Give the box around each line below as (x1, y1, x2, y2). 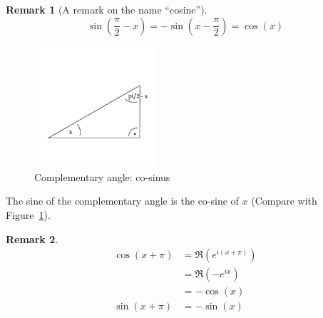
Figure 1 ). (6, 207, 51, 222)
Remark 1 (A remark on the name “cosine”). (6, 2, 207, 16)
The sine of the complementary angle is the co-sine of (6, 193, 239, 208)
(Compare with (251, 193, 317, 208)
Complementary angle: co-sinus (34, 169, 170, 184)
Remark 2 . (6, 231, 58, 246)
